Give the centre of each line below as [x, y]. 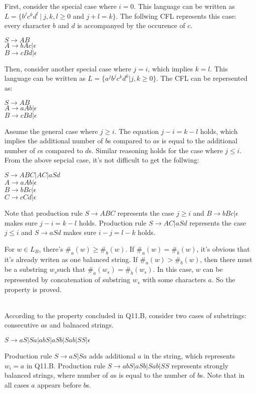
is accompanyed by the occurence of [131, 25]
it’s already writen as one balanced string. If [71, 259]
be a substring [26, 269]
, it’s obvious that [223, 248]
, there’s [51, 248]
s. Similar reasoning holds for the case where [156, 150]
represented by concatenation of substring [67, 279]
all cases [17, 384]
